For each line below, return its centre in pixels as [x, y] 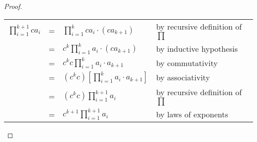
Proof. [13, 6]
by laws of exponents [192, 114]
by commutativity [187, 63]
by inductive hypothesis [197, 48]
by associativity [183, 77]
